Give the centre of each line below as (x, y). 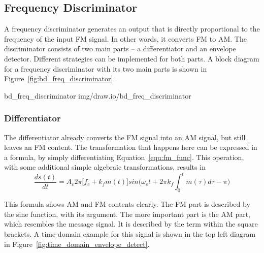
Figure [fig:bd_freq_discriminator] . (60, 78)
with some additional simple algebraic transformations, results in (105, 167)
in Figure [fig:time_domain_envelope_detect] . (77, 244)
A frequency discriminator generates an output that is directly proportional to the (132, 29)
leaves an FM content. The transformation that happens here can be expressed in (131, 147)
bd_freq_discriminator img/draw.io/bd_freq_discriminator (98, 95)
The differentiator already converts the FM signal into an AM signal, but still (125, 137)
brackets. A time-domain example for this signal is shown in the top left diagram (130, 234)
